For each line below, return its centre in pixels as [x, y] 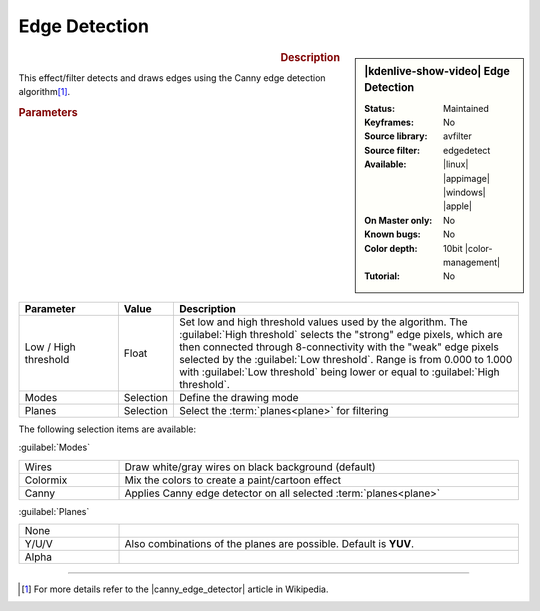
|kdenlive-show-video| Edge [437, 71]
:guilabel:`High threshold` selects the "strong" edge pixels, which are [340, 334]
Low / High [50, 347]
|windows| [464, 192]
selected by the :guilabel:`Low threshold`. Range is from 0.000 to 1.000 [345, 359]
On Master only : [398, 220]
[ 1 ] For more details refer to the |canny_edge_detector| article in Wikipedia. [175, 589]
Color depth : [391, 248]
